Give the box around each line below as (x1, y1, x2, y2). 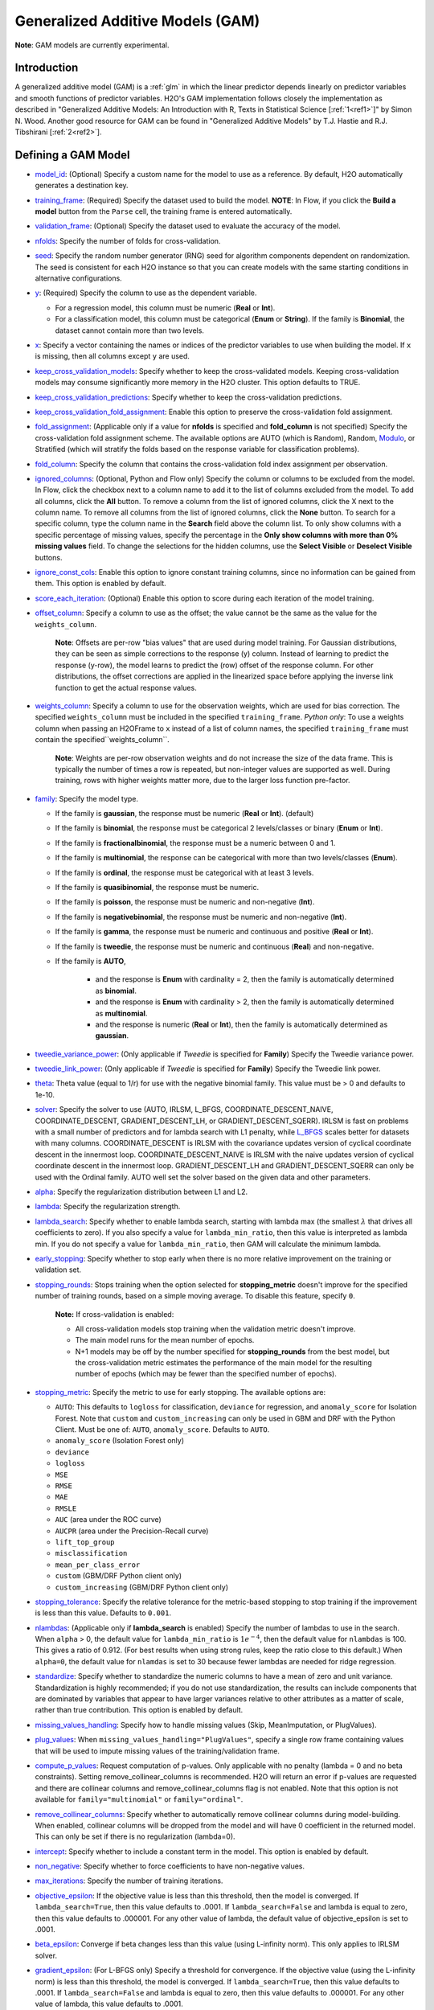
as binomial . (95, 986, 137, 995)
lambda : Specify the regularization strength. (35, 1202, 181, 1212)
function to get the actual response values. (55, 683, 197, 692)
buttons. (35, 552, 63, 562)
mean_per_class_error (55, 1560, 141, 1569)
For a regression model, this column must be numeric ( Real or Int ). (55, 302, 276, 313)
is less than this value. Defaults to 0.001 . (35, 1608, 172, 1618)
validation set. (35, 1265, 82, 1274)
